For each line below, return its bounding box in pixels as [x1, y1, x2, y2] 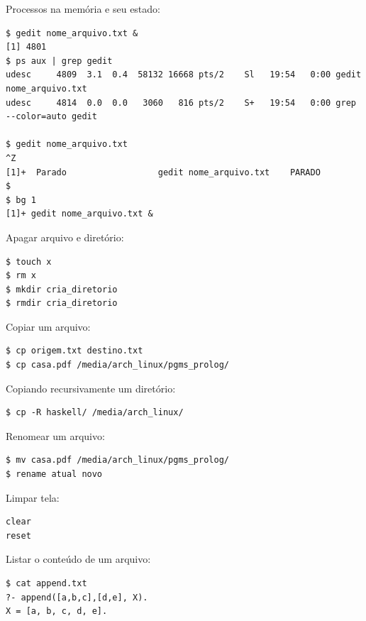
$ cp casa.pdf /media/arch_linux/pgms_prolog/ [6, 360, 229, 370]
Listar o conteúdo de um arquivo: [6, 551, 151, 566]
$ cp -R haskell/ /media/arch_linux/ [6, 407, 184, 418]
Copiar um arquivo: [6, 319, 91, 334]
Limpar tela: [6, 490, 60, 505]
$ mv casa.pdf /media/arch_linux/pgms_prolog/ [6, 455, 229, 466]
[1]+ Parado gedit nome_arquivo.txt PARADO [6, 167, 321, 177]
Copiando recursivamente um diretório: [6, 380, 176, 395]
